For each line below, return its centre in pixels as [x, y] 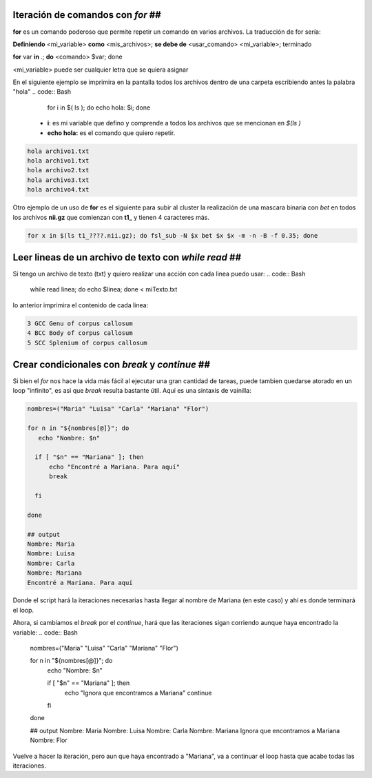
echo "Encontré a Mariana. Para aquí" [115, 467]
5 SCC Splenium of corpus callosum [87, 342]
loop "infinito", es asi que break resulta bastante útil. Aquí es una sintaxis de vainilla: [132, 391]
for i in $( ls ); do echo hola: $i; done [99, 108]
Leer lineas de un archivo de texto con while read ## [127, 257]
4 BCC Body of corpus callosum [80, 333]
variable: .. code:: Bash [45, 632]
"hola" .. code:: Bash [42, 92]
